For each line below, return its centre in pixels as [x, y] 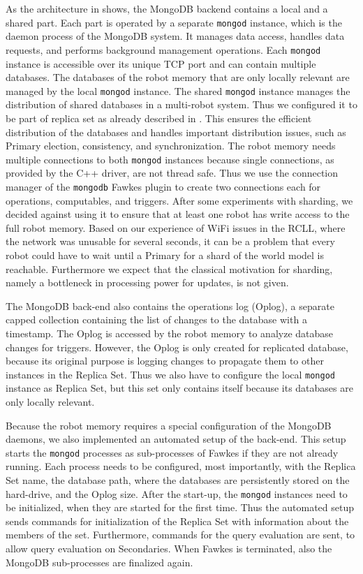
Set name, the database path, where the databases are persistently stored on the [178, 480]
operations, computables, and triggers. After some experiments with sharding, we [179, 200]
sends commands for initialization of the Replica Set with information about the [177, 521]
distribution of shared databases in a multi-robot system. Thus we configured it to [181, 104]
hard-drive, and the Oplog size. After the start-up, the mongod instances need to [177, 493]
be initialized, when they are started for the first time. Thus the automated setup [180, 507]
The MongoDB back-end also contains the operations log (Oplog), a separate [170, 306]
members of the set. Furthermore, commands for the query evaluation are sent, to [180, 535]
